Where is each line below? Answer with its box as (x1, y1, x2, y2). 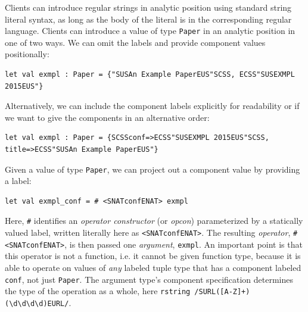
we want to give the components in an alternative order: (5, 111, 210, 123)
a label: (5, 174, 32, 187)
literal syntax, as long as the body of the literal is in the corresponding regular (5, 13, 292, 25)
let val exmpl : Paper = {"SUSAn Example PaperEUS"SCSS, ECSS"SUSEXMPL (5, 70, 295, 79)
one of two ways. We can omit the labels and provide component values (5, 36, 266, 48)
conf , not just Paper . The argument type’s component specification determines (5, 273, 294, 285)
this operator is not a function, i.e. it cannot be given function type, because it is (5, 249, 301, 262)
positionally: (5, 48, 49, 60)
